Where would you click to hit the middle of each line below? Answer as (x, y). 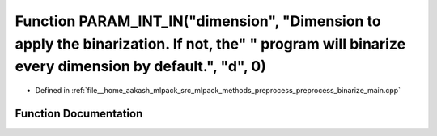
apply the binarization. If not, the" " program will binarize (210, 44)
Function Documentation (79, 113)
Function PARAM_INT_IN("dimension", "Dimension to (198, 21)
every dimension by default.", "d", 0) (141, 67)
